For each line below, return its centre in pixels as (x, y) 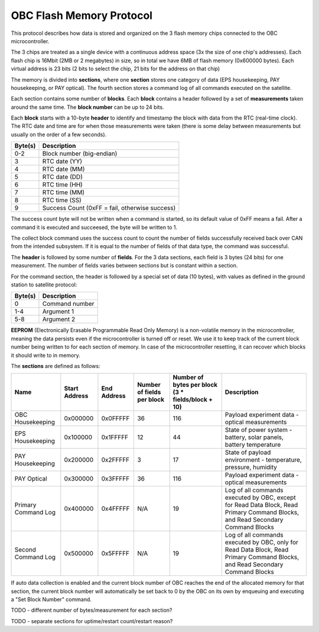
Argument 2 (59, 320)
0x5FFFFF (115, 553)
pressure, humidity (251, 467)
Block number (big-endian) (80, 154)
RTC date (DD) (62, 177)
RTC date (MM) (64, 169)
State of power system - (258, 430)
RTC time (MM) (64, 192)
